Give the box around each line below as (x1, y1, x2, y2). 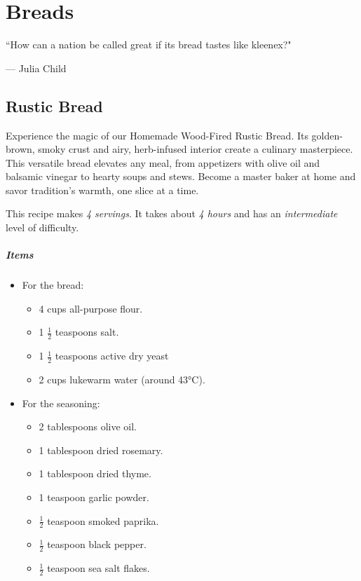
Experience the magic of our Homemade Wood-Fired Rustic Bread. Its (6, 128, 308, 142)
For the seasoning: (22, 395, 100, 410)
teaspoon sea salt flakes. (47, 561, 150, 575)
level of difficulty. (6, 220, 79, 235)
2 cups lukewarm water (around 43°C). (39, 372, 205, 387)
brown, (6, 142, 35, 156)
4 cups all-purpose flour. (39, 301, 143, 315)
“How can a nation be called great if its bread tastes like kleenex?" (6, 37, 292, 52)
